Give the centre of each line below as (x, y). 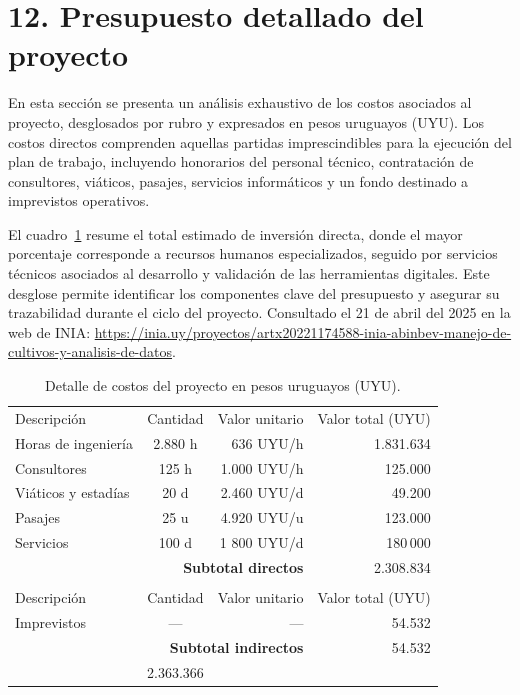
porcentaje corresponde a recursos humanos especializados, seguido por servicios (253, 253)
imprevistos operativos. (79, 200)
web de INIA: (49, 331)
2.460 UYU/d (262, 492)
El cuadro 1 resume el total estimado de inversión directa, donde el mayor (235, 233)
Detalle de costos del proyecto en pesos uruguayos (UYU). (223, 385)
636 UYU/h (267, 442)
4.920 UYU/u (262, 517)
